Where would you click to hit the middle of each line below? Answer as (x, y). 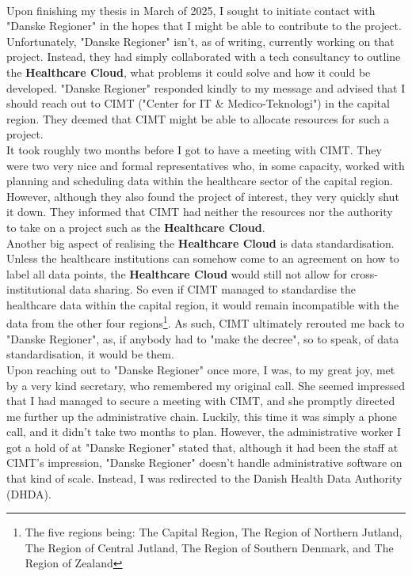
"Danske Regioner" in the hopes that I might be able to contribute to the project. (204, 26)
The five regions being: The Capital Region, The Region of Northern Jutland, (214, 532)
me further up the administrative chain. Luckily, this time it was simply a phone (202, 416)
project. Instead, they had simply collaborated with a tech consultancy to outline (204, 57)
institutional (36, 289)
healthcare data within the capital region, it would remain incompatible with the (203, 304)
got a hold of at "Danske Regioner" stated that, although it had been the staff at (202, 447)
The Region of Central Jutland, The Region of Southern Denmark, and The (209, 547)
